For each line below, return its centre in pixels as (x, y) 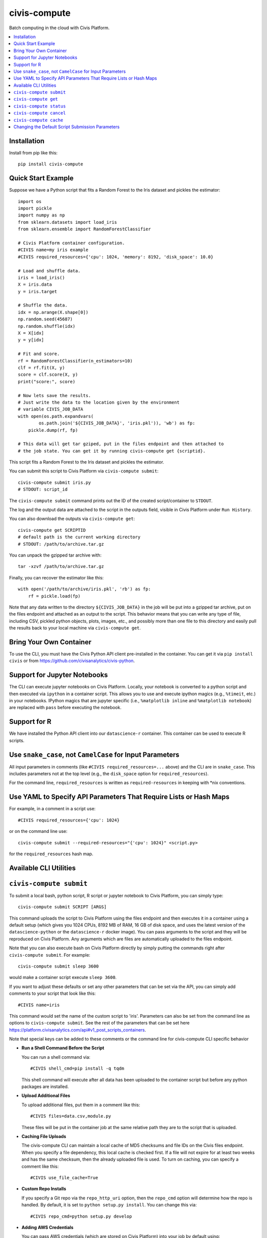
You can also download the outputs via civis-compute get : (72, 519)
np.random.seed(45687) (45, 319)
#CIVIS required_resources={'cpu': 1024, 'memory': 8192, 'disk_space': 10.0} (116, 257)
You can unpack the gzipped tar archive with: (55, 555)
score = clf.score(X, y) (48, 375)
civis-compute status (40, 106)
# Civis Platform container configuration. (71, 243)
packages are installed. (45, 1086)
